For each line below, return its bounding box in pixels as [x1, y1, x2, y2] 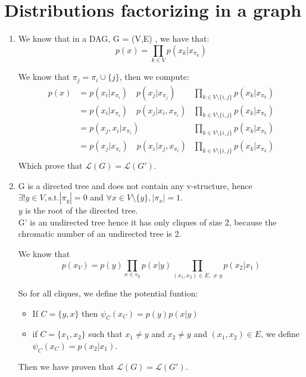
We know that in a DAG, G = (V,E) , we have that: [18, 32, 210, 45]
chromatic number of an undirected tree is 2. [18, 227, 182, 240]
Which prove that [18, 159, 83, 172]
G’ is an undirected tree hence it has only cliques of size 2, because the [18, 215, 277, 228]
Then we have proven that [18, 360, 114, 372]
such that [88, 327, 123, 340]
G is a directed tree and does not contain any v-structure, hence [18, 179, 252, 191]
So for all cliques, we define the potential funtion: [18, 286, 198, 299]
